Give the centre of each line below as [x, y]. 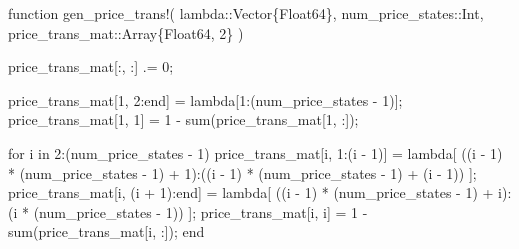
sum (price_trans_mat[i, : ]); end [106, 231]
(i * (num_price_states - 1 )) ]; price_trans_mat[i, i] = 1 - [188, 211]
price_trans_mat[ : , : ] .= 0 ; [91, 66]
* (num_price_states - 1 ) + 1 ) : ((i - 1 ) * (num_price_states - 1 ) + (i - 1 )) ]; [242, 172]
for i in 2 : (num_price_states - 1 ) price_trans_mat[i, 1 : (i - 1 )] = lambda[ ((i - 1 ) [255, 152]
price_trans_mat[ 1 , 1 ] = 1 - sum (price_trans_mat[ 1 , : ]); [183, 119]
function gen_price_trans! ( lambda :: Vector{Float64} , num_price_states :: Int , [246, 13]
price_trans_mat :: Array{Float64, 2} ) [126, 32]
